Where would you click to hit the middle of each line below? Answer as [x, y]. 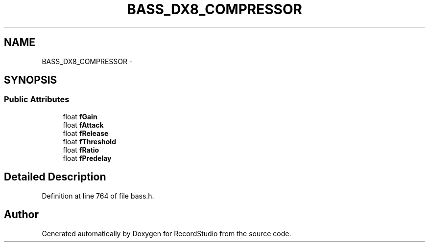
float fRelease [86, 133]
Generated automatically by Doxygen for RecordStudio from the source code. [167, 233]
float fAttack [83, 125]
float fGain [80, 116]
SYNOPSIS [31, 80]
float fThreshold [89, 141]
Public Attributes [37, 100]
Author [21, 215]
